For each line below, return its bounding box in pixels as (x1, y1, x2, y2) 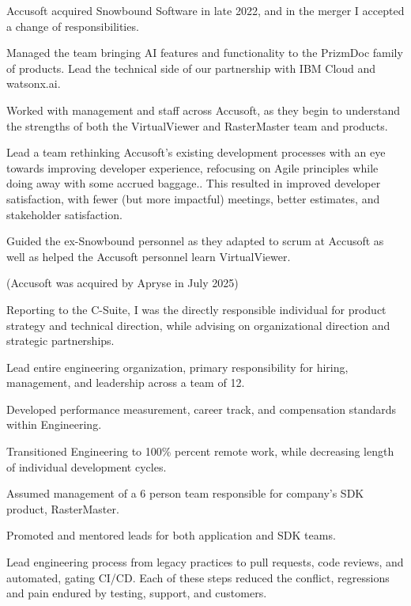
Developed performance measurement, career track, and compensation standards (6, 400, 397, 417)
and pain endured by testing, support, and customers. (6, 585, 267, 601)
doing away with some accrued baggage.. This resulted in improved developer (6, 175, 381, 191)
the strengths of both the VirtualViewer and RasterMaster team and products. (6, 117, 388, 134)
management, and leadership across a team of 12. (6, 374, 245, 391)
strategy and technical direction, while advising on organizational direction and (6, 316, 390, 333)
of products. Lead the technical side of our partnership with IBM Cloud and (6, 59, 376, 76)
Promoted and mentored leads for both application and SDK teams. (6, 527, 336, 544)
